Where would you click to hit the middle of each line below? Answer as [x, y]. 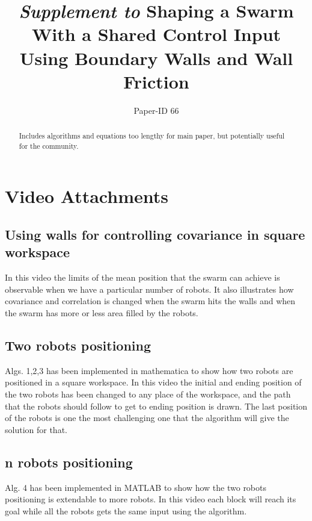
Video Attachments [87, 196]
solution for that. [36, 429]
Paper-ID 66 [156, 110]
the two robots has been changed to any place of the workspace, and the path [148, 394]
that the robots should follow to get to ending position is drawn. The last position [156, 406]
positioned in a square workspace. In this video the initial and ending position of [153, 382]
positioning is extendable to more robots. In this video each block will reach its [151, 499]
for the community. [49, 145]
